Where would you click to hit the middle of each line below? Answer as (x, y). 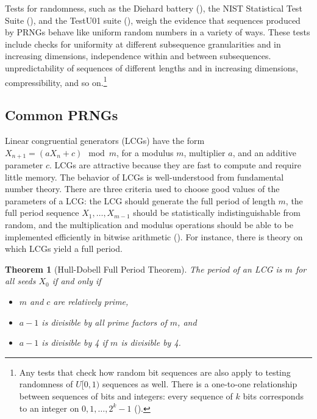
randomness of (46, 384)
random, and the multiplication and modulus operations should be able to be (149, 225)
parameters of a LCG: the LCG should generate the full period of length (140, 200)
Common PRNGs (62, 115)
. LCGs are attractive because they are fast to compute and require (175, 165)
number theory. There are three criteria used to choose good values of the (142, 189)
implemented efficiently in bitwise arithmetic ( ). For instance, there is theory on (154, 236)
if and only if (77, 281)
